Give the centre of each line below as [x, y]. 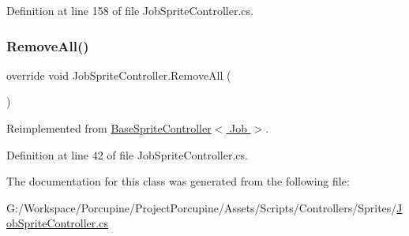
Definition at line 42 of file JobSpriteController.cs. [127, 154]
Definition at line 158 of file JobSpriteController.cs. [130, 10]
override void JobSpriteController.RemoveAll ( [119, 75]
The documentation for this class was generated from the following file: [178, 181]
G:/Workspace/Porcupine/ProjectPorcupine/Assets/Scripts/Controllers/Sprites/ [202, 207]
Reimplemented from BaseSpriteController [109, 128]
